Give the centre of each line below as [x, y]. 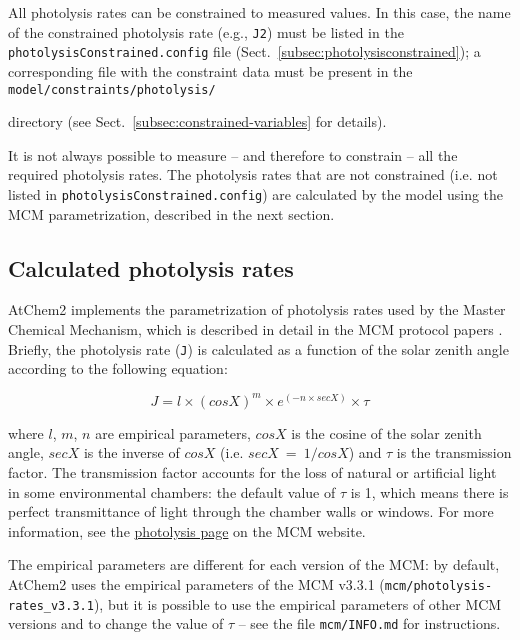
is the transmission [454, 452]
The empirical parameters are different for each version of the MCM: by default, [254, 564]
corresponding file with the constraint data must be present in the [210, 70]
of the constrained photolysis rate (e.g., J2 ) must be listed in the [206, 31]
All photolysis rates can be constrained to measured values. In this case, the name [259, 12]
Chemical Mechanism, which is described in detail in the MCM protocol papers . [255, 328]
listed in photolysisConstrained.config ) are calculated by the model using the [256, 193]
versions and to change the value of [116, 623]
